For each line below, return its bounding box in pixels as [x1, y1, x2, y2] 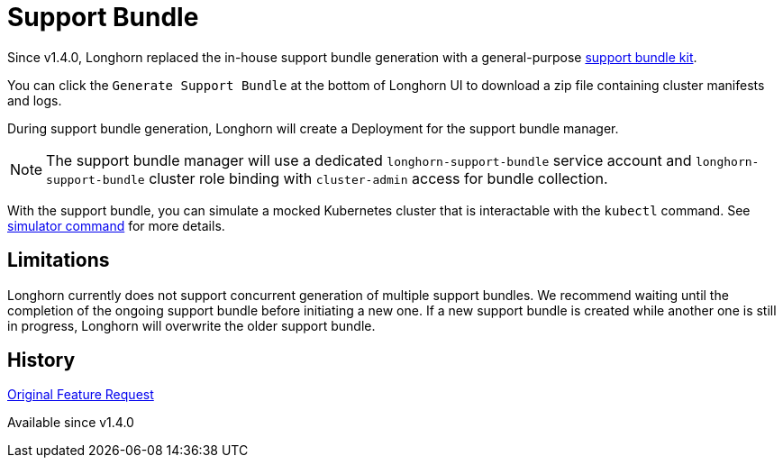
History [7, 349, 76, 372]
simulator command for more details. [7, 217, 225, 233]
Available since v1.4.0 [7, 415, 134, 431]
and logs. [7, 92, 62, 108]
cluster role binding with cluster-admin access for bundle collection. [149, 169, 608, 187]
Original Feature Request [7, 387, 154, 403]
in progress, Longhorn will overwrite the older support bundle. [7, 317, 376, 333]
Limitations [7, 249, 110, 272]
